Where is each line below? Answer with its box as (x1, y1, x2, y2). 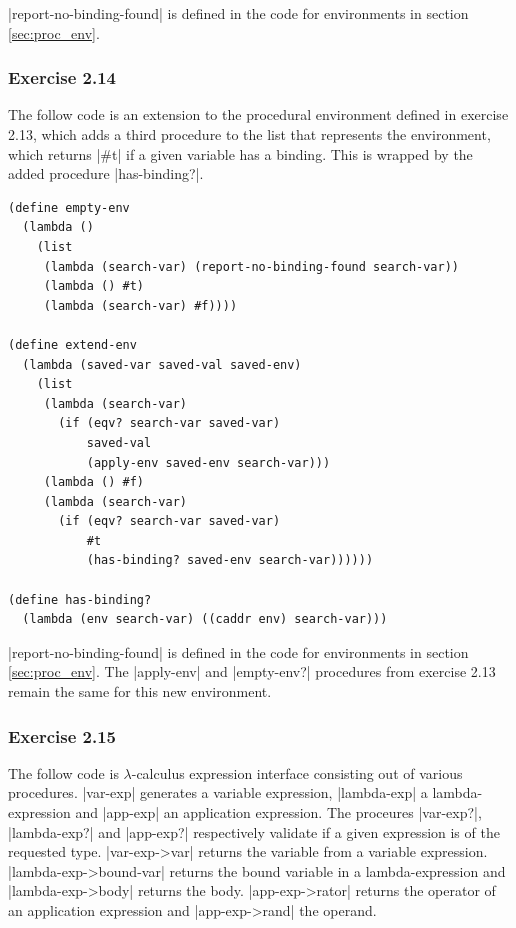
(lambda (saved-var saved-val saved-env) (22, 357, 302, 372)
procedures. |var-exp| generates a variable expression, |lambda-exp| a (8, 782, 428, 803)
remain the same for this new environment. (8, 681, 272, 702)
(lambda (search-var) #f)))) (43, 298, 238, 313)
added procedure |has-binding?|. (8, 163, 204, 184)
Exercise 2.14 (8, 65, 117, 90)
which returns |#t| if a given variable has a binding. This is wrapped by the (8, 143, 473, 164)
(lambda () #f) (43, 475, 145, 490)
